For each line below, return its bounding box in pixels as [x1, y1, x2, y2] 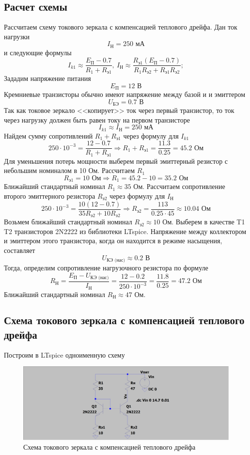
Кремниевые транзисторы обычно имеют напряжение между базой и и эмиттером [4, 89, 246, 99]
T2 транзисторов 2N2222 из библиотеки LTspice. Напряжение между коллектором [4, 226, 247, 236]
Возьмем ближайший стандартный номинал [4, 217, 132, 227]
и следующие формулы [4, 47, 72, 57]
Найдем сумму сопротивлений [4, 130, 93, 141]
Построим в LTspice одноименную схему [4, 349, 125, 360]
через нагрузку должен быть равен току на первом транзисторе [4, 114, 190, 125]
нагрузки [4, 31, 30, 41]
